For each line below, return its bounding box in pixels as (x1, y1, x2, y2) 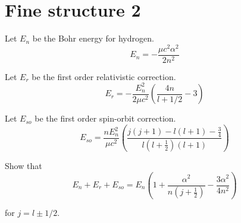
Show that (5, 159, 42, 171)
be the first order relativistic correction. (32, 70, 176, 82)
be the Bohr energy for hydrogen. (32, 32, 154, 44)
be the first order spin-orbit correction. (35, 112, 176, 125)
